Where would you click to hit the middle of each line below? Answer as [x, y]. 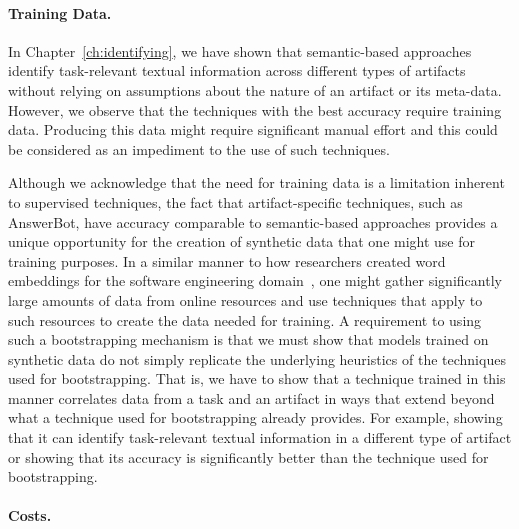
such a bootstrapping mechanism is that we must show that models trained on [248, 339]
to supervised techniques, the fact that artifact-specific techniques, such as [235, 201]
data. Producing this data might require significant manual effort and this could [253, 129]
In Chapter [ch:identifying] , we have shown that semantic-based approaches [240, 50]
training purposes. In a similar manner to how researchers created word [227, 260]
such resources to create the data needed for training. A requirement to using [245, 319]
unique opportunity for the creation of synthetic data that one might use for [242, 241]
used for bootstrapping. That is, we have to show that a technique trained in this [257, 378]
